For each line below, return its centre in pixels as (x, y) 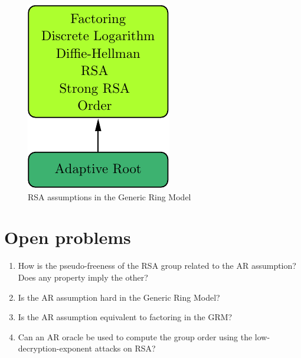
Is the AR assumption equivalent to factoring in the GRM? (125, 317)
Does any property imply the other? (83, 277)
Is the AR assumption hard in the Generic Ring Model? (119, 297)
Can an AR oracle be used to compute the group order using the (135, 336)
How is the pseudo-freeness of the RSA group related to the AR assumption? (157, 266)
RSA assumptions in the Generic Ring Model (109, 196)
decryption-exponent (55, 348)
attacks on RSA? (125, 348)
